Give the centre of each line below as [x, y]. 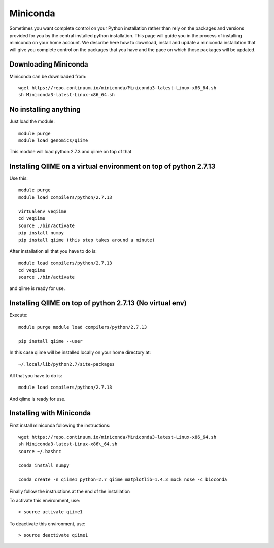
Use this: [19, 178]
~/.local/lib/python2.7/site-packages [67, 364]
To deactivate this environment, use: [47, 524]
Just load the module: [32, 121]
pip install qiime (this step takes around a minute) [87, 240]
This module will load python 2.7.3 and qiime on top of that [71, 152]
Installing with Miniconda [50, 413]
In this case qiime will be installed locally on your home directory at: [80, 352]
